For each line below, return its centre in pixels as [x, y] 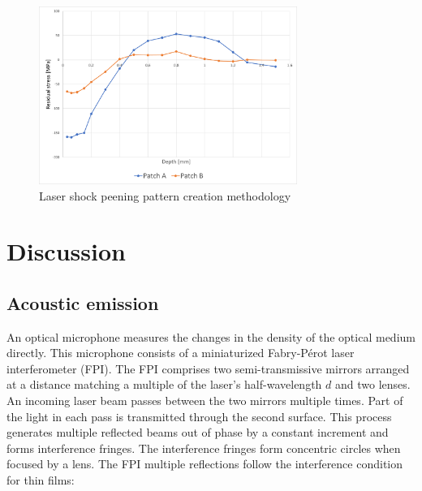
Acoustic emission [83, 302]
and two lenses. [372, 384]
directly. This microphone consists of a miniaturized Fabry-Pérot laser [181, 353]
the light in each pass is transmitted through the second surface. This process [199, 416]
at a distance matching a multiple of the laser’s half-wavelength [164, 384]
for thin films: [41, 480]
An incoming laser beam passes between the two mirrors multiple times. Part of [205, 401]
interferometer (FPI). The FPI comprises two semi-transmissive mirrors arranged [208, 368]
